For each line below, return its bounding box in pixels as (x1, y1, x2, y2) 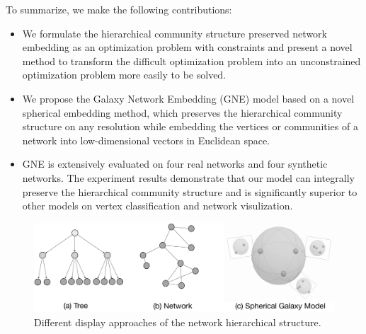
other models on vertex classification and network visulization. (22, 198, 293, 213)
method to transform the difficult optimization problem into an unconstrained (22, 53, 361, 68)
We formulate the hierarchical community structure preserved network (22, 25, 327, 40)
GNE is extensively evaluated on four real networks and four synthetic (22, 156, 328, 171)
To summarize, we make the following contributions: (6, 2, 232, 16)
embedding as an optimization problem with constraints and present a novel (22, 40, 353, 54)
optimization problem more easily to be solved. (22, 67, 227, 82)
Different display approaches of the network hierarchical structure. (34, 314, 321, 329)
